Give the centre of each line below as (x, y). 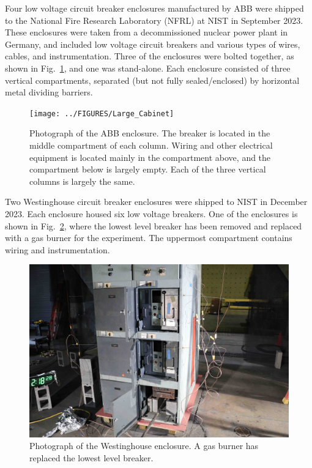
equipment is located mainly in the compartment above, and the (150, 157)
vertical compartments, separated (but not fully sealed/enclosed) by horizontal (152, 80)
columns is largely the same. (82, 181)
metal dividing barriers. (49, 92)
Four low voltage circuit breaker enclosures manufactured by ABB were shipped (154, 8)
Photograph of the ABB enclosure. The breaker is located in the (150, 133)
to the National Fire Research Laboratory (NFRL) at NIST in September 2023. (154, 20)
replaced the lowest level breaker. (91, 457)
